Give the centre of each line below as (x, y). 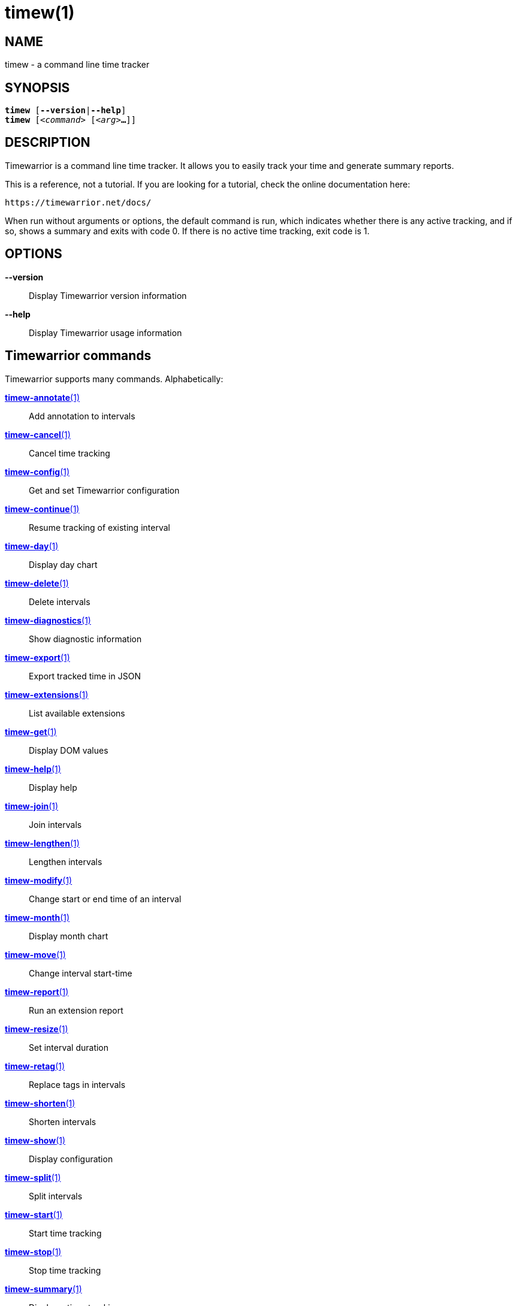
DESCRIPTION (48, 143)
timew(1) (40, 13)
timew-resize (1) (37, 1029)
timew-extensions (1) (47, 694)
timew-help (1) (33, 769)
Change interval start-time (81, 973)
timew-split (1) (33, 1177)
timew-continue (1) (42, 509)
